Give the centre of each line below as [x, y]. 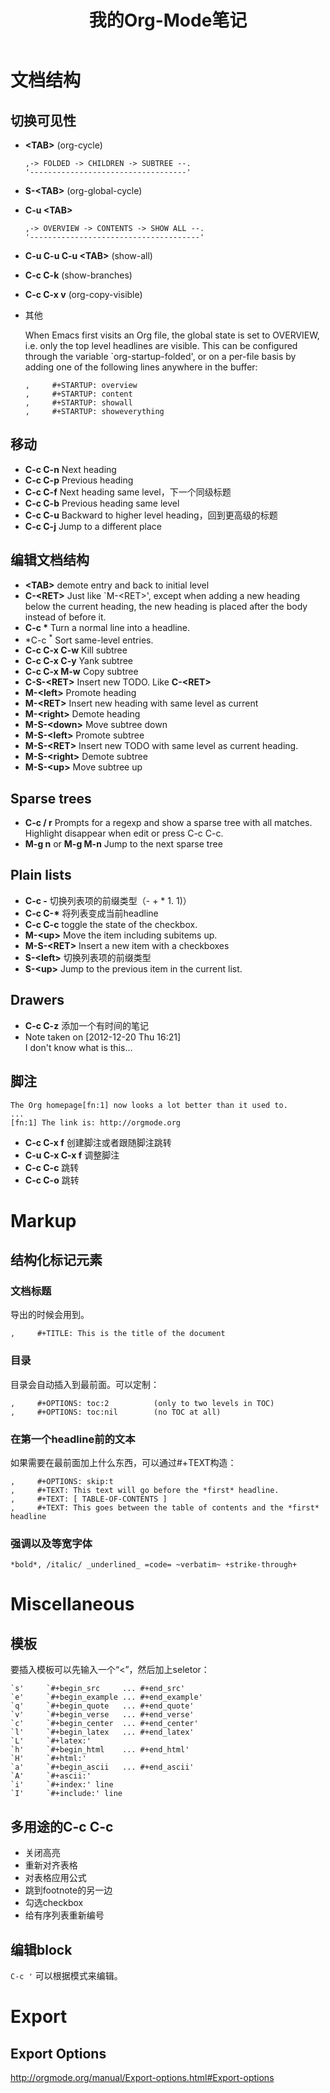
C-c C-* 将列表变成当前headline [91, 913]
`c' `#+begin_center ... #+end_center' [104, 1724]
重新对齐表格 [51, 1865]
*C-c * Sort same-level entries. [89, 639]
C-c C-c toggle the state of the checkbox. [111, 924]
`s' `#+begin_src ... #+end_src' [98, 1689]
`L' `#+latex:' [51, 1741]
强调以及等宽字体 [51, 1543]
